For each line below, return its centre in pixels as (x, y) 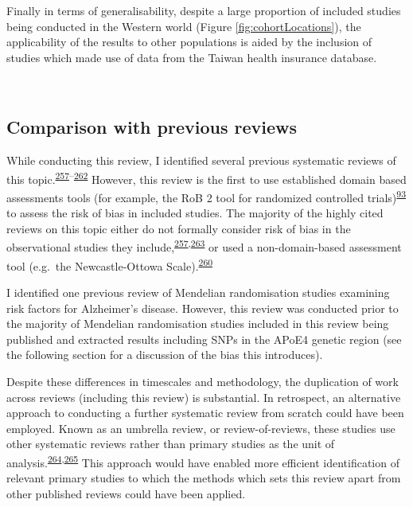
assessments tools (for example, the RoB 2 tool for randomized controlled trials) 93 (206, 196)
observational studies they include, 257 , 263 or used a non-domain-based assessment (204, 246)
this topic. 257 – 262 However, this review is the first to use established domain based (206, 177)
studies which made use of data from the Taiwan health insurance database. (192, 57)
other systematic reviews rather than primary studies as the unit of (171, 444)
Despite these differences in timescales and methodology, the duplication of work (203, 381)
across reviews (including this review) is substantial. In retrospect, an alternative (204, 397)
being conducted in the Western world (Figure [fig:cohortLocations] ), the (184, 26)
